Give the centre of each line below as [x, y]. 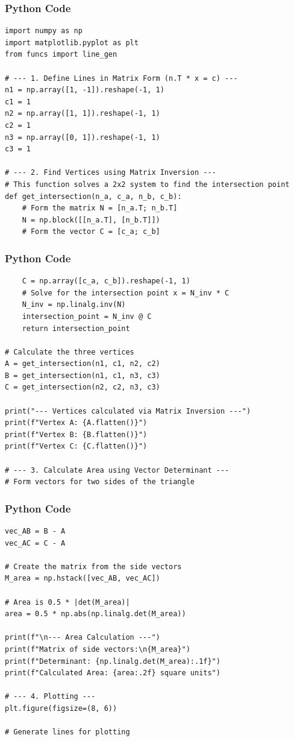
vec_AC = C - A [35, 543]
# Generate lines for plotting [67, 732]
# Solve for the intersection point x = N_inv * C [126, 293]
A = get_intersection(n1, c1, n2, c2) [83, 364]
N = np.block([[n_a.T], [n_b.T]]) [91, 220]
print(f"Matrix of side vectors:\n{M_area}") [98, 649]
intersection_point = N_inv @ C [87, 316]
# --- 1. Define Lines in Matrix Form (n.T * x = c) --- [121, 78]
